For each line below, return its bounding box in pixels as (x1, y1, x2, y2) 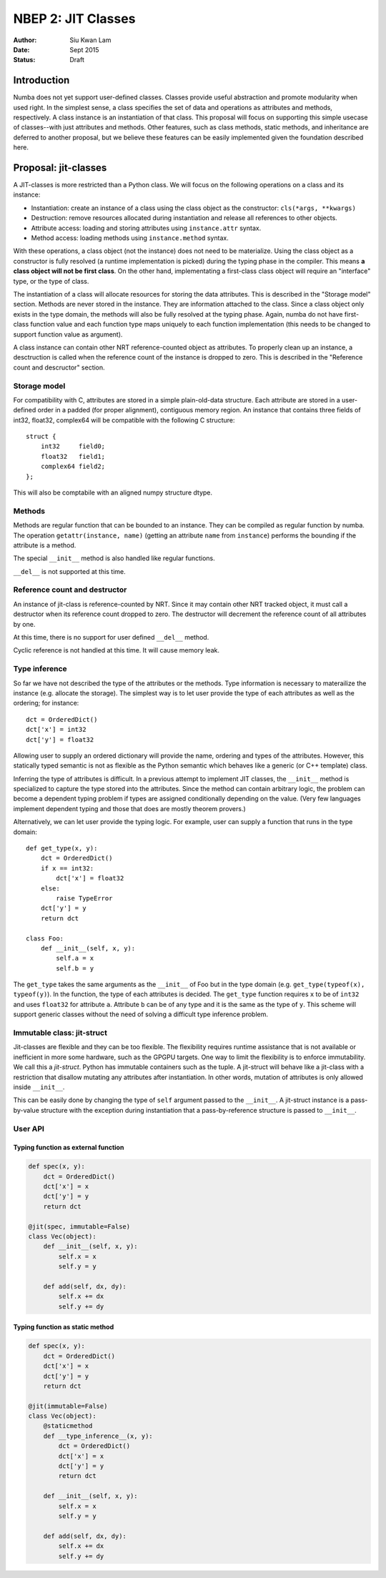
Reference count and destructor (13, 585, 127, 595)
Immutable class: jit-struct (13, 1028, 107, 1038)
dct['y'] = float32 (26, 735, 94, 743)
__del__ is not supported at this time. (13, 567, 127, 575)
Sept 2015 (69, 45, 99, 54)
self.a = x (56, 954, 94, 963)
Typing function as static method (13, 1323, 114, 1331)
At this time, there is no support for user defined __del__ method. (13, 633, 209, 642)
